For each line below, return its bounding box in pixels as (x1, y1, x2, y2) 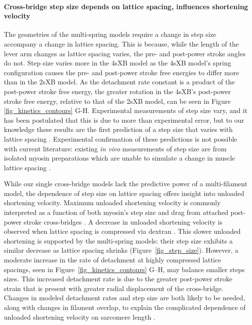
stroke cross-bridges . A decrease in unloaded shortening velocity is (23, 216, 222, 227)
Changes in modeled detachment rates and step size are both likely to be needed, (4, 292, 245, 303)
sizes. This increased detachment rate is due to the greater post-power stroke (4, 274, 233, 284)
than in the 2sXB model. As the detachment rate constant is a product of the (4, 77, 235, 87)
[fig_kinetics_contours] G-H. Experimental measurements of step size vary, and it (4, 105, 248, 115)
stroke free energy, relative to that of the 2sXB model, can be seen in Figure (4, 96, 231, 106)
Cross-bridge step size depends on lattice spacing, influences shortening (4, 1, 248, 11)
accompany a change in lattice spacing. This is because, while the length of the (4, 38, 239, 49)
